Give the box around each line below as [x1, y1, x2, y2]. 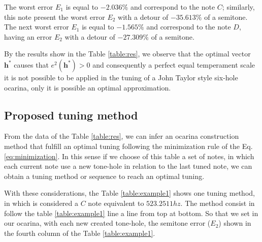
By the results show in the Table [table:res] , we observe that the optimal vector [4, 48, 251, 59]
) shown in [218, 218, 251, 228]
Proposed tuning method [4, 107, 138, 123]
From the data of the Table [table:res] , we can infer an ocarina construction [4, 131, 239, 141]
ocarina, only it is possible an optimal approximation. [4, 82, 171, 93]
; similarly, [222, 2, 255, 12]
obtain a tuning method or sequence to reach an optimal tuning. [4, 170, 205, 181]
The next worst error [4, 21, 69, 32]
